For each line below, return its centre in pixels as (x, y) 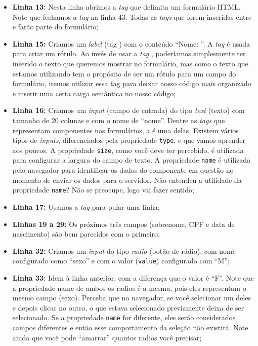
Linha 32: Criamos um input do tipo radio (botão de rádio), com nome (124, 251)
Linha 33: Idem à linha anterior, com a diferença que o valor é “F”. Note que (133, 277)
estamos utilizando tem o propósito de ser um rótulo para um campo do (124, 73)
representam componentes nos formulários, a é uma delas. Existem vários (125, 130)
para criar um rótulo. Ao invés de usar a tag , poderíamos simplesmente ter (129, 53)
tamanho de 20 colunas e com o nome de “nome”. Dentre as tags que (119, 120)
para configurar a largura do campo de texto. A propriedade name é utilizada (132, 160)
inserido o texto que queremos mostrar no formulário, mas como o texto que (130, 63)
